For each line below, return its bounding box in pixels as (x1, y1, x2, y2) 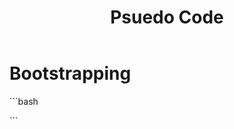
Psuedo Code (110, 6, 224, 29)
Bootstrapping (9, 62, 132, 85)
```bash (9, 95, 39, 107)
